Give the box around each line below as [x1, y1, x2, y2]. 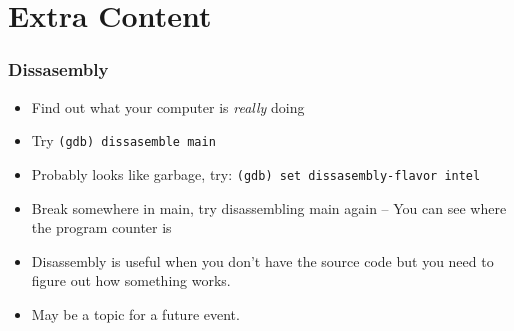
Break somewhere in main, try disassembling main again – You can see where [31, 197, 507, 218]
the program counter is [31, 217, 172, 238]
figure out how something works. [31, 270, 231, 291]
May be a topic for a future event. [31, 303, 240, 324]
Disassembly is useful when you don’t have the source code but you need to [31, 250, 494, 271]
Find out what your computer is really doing [31, 96, 305, 117]
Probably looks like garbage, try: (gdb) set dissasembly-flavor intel [31, 163, 481, 184]
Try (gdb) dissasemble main [31, 130, 216, 151]
